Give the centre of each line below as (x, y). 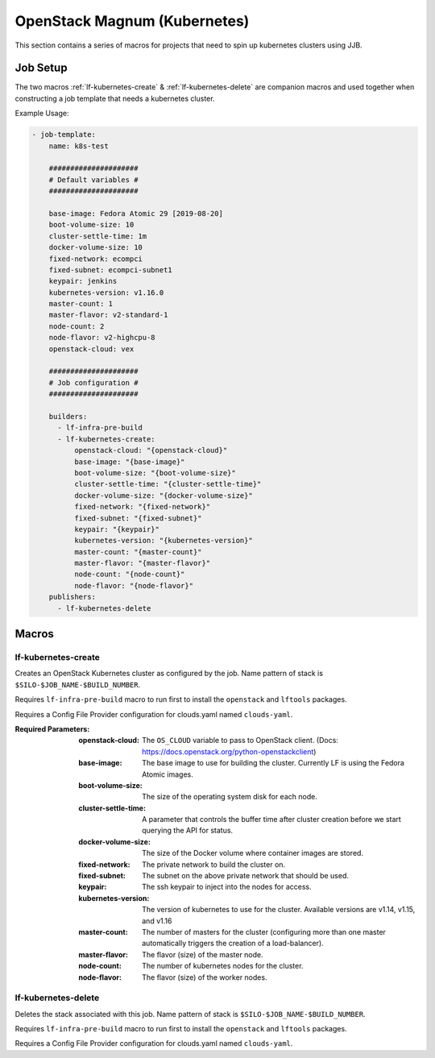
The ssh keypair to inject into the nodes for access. (227, 887)
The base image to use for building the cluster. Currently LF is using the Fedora (273, 763)
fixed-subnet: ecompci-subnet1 (110, 270)
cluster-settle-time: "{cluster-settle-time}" (168, 484)
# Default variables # (93, 180)
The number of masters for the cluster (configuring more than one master (264, 931)
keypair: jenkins (83, 281)
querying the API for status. (188, 831)
